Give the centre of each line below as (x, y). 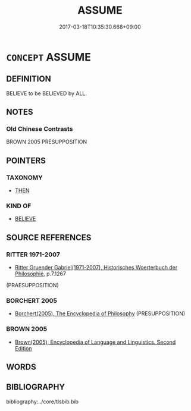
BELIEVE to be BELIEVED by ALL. (47, 93)
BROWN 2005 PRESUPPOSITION (47, 142)
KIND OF (19, 206)
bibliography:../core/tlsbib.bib (43, 401)
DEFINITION (29, 79)
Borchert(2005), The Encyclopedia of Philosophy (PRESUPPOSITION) (100, 313)
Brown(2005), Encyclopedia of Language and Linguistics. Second (95, 342)
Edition (23, 348)
